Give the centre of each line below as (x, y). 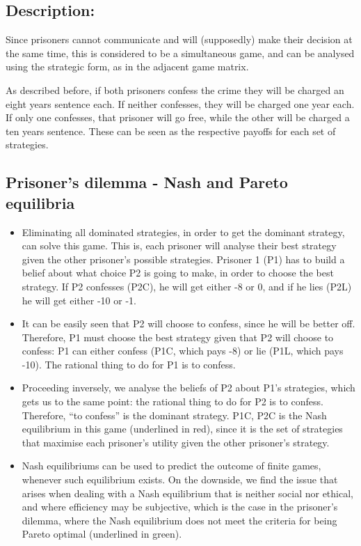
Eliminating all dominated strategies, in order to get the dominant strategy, (183, 232)
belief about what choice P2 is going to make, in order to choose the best (178, 273)
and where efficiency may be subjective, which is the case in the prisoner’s (180, 507)
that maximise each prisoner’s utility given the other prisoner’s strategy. (176, 442)
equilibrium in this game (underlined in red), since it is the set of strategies (182, 429)
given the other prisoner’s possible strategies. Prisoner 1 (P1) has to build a (183, 259)
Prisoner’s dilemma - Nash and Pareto (147, 182)
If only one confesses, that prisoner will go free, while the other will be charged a (178, 117)
